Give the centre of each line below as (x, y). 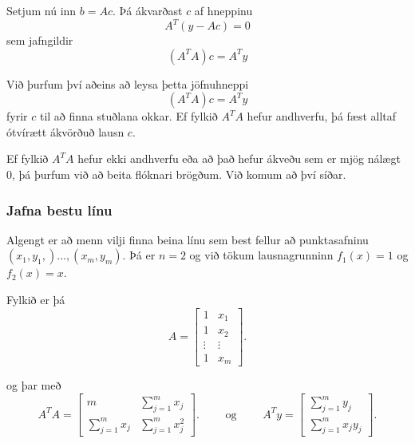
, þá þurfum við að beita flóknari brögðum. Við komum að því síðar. (179, 174)
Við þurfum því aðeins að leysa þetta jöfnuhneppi (128, 83)
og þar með (34, 385)
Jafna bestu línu (59, 210)
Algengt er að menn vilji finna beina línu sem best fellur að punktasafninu (188, 239)
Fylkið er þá (36, 300)
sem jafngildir (40, 40)
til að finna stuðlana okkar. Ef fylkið (128, 116)
